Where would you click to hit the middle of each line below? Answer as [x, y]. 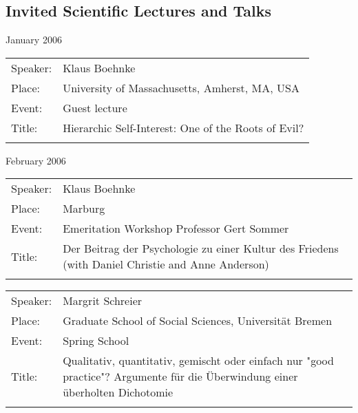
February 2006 [36, 160]
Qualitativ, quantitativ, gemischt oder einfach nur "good [198, 361]
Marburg [84, 209]
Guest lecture [95, 107]
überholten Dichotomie [118, 392]
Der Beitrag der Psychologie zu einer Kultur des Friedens [201, 248]
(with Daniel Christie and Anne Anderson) [166, 264]
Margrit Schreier [103, 301]
